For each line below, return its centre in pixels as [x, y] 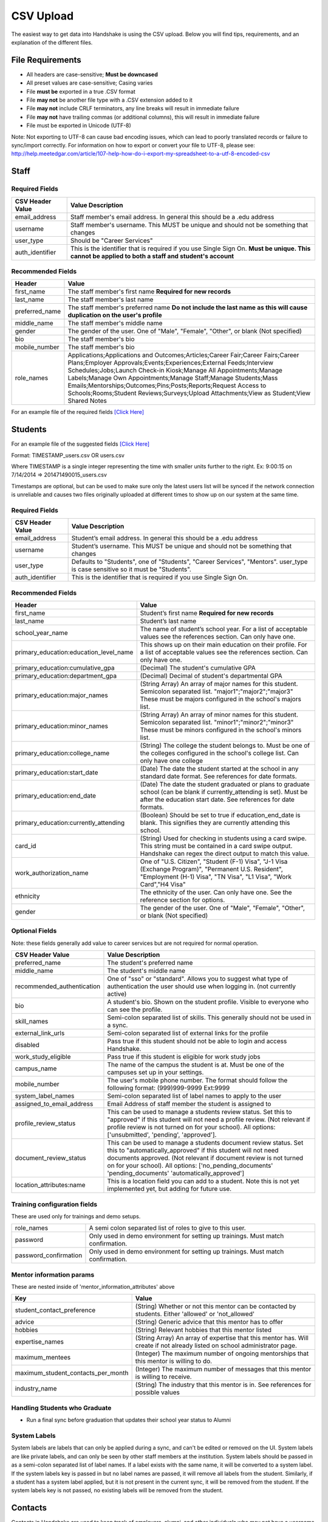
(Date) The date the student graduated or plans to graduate [225, 784]
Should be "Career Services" [111, 240]
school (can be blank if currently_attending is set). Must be [224, 792]
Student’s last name [168, 621]
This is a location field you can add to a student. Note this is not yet [203, 1181]
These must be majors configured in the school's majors [221, 699]
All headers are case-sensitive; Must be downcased [92, 74]
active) [117, 994]
